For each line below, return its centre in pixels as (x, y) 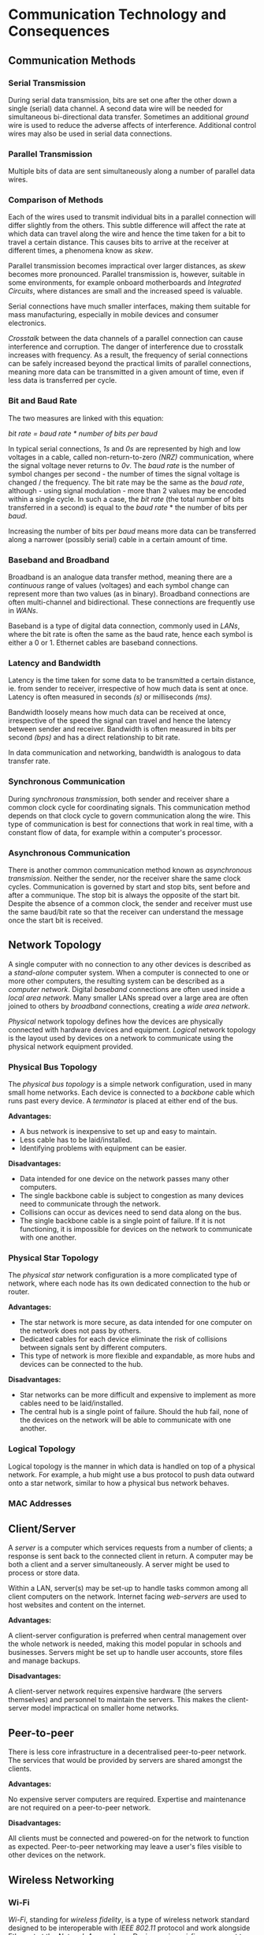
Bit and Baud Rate (43, 401)
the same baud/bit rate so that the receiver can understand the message (126, 911)
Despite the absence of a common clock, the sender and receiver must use (130, 903)
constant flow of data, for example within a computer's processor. (115, 832)
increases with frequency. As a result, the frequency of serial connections (128, 355)
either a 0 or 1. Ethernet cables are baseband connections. (103, 643)
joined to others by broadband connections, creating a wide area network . (129, 1006)
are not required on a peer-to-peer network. (80, 1808)
